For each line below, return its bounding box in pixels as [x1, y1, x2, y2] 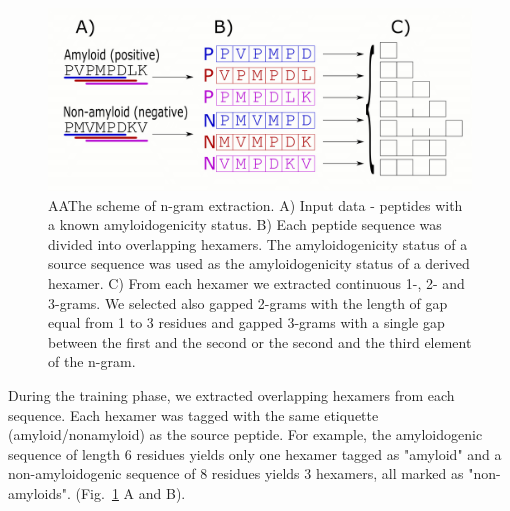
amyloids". [8, 482, 71, 503]
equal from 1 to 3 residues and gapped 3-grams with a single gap [48, 312, 445, 333]
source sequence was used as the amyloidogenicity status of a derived [48, 253, 470, 274]
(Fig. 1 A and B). [75, 482, 186, 503]
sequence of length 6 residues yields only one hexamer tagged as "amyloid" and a [8, 443, 502, 464]
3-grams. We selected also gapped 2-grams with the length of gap [48, 292, 448, 313]
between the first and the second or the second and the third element [48, 331, 472, 352]
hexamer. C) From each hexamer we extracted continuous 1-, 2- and [48, 272, 465, 293]
